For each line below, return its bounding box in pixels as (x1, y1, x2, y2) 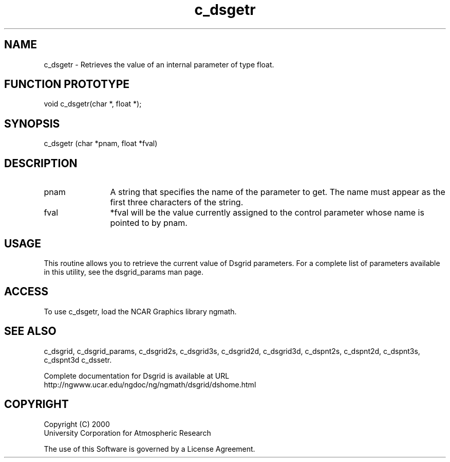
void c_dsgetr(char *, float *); (44, 99, 142, 109)
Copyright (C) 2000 (44, 419, 110, 429)
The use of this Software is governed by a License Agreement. (44, 444, 255, 453)
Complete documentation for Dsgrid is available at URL (44, 371, 230, 380)
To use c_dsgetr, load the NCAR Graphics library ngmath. (44, 307, 237, 316)
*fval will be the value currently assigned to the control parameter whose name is (110, 207, 424, 218)
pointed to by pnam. (110, 218, 188, 228)
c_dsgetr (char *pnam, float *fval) (44, 139, 158, 148)
